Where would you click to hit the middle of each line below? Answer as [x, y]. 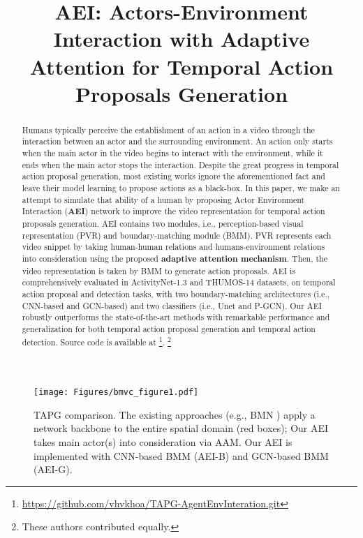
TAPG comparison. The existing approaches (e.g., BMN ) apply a [175, 414]
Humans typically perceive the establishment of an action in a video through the [168, 129]
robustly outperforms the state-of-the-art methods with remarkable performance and [176, 317]
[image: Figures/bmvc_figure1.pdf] [116, 393]
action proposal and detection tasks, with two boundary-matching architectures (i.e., [176, 293]
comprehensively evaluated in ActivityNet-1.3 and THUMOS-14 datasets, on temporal [179, 282]
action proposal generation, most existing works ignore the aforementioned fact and [173, 176]
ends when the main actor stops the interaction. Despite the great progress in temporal [180, 164]
